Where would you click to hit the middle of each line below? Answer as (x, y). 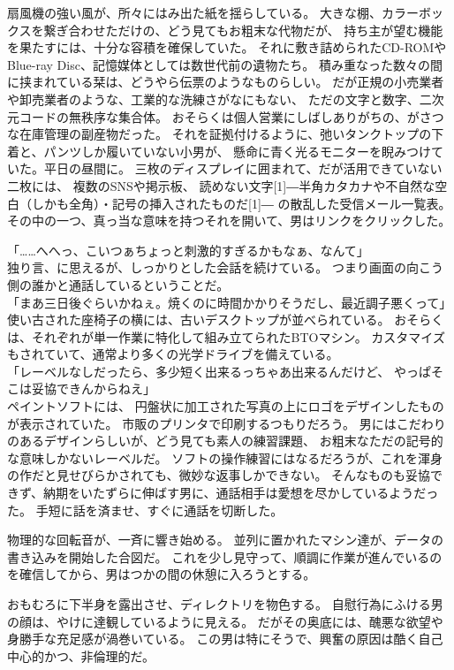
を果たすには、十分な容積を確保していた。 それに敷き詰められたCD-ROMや (227, 47)
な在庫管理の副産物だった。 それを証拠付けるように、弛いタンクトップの (219, 134)
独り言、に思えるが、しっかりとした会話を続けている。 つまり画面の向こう (225, 267)
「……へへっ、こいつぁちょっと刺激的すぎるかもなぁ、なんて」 (188, 250)
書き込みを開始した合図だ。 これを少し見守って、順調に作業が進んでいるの (225, 556)
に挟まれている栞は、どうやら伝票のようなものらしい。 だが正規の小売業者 (226, 82)
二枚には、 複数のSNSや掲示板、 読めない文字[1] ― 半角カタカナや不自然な (221, 185)
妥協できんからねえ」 (93, 388)
